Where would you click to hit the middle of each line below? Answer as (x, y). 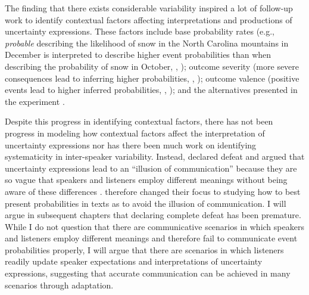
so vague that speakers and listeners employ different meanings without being (146, 180)
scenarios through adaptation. (59, 285)
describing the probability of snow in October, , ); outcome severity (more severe (152, 66)
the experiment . (35, 101)
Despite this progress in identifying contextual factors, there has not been (139, 121)
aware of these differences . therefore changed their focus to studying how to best (153, 191)
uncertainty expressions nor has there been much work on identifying (131, 145)
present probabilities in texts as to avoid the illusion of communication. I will (146, 203)
